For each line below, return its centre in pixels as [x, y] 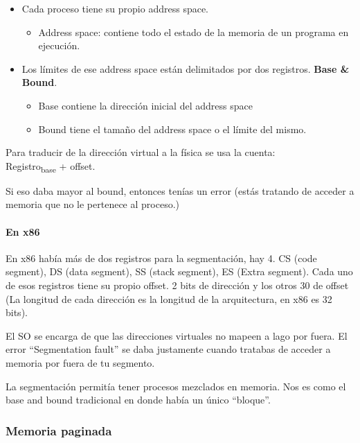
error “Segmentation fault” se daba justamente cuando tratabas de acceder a [168, 349]
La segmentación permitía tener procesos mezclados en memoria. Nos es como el [176, 386]
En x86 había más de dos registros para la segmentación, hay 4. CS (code [161, 258]
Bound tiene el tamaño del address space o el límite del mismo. [172, 129]
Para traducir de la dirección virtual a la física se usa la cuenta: [141, 152]
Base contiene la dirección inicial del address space [145, 105]
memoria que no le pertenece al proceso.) [92, 204]
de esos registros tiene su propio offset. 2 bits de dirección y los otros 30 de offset [177, 285]
